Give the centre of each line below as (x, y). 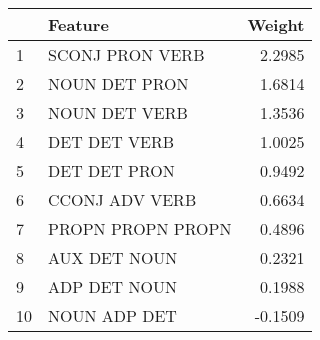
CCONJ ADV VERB (122, 199)
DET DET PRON (111, 170)
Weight (276, 24)
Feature (78, 24)
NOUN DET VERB (118, 112)
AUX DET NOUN (113, 257)
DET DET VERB (111, 141)
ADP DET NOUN (112, 286)
